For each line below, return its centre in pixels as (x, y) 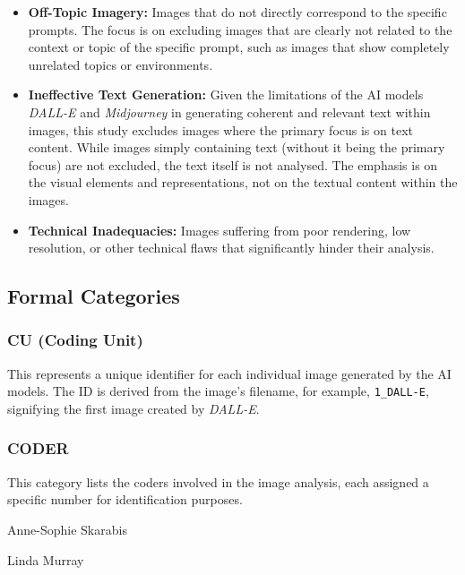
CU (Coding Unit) (75, 340)
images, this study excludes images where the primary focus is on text (220, 129)
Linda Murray (46, 559)
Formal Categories (94, 296)
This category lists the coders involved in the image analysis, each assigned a (218, 481)
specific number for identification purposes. (125, 499)
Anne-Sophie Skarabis (67, 529)
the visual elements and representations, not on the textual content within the (243, 182)
